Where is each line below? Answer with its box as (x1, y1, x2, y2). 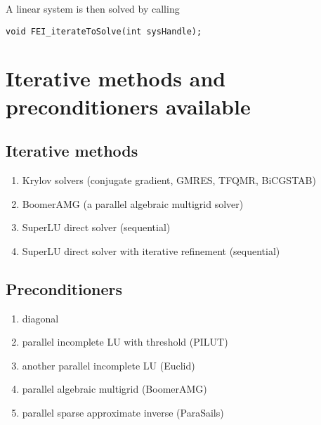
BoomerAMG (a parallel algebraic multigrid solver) (22, 196, 244, 211)
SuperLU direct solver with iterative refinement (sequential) (22, 243, 280, 258)
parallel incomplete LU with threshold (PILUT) (22, 334, 228, 349)
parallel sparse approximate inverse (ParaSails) (22, 405, 224, 419)
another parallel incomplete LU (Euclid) (22, 358, 195, 372)
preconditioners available (6, 91, 251, 120)
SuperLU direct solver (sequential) (22, 220, 171, 235)
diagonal (22, 310, 59, 325)
